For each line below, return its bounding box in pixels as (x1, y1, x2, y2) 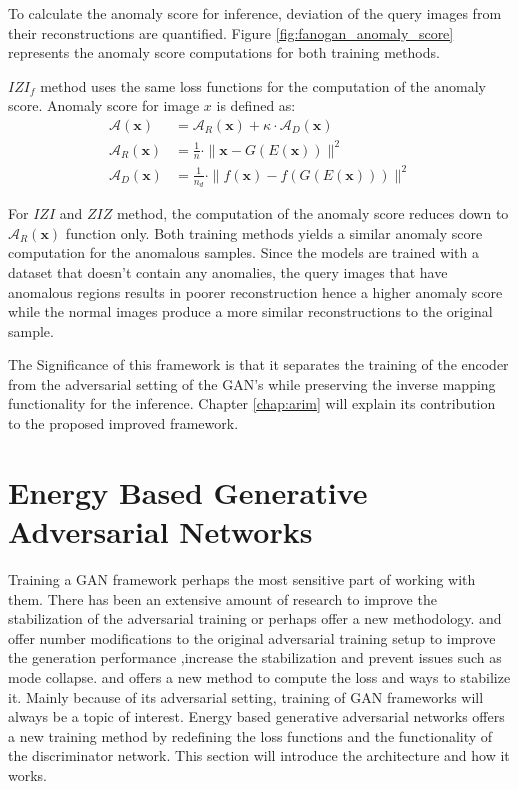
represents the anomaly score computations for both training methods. (8, 42, 440, 63)
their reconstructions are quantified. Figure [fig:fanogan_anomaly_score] (8, 22, 454, 43)
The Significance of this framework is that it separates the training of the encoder (8, 354, 509, 375)
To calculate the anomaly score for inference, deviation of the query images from (8, 3, 502, 23)
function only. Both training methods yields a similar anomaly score (65, 222, 483, 243)
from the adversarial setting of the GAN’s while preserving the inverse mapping (8, 373, 496, 394)
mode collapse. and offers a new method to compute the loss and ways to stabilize (8, 666, 511, 687)
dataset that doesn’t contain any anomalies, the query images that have (8, 261, 448, 282)
